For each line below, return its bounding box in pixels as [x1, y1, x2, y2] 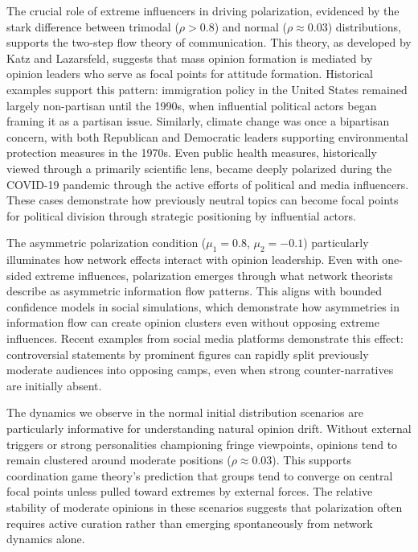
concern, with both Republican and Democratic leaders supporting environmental [6, 128, 408, 145]
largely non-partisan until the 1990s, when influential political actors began [6, 97, 377, 113]
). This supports [272, 451, 352, 468]
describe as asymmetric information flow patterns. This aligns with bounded [6, 282, 382, 299]
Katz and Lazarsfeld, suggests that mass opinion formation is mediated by [6, 49, 373, 66]
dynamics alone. [6, 530, 85, 547]
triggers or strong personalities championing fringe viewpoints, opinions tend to [6, 435, 398, 452]
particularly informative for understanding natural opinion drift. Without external [6, 420, 412, 437]
